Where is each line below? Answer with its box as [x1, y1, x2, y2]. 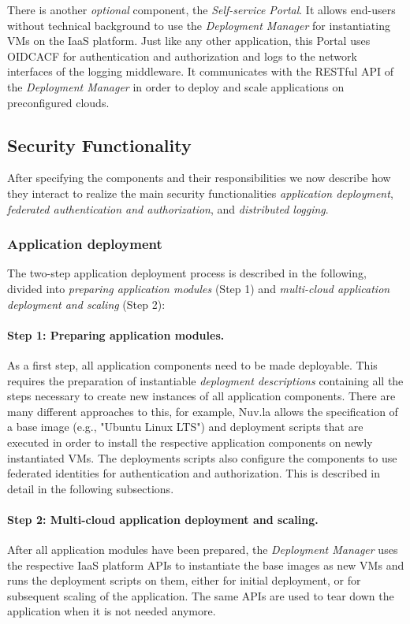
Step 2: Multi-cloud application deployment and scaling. [7, 511, 319, 527]
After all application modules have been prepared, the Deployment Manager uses [7, 541, 398, 558]
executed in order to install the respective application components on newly [7, 433, 373, 450]
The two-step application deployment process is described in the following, [7, 265, 367, 281]
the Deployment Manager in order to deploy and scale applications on [7, 78, 345, 95]
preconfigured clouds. [7, 94, 110, 110]
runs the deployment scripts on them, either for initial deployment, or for [7, 572, 361, 589]
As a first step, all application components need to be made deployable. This [7, 356, 378, 373]
